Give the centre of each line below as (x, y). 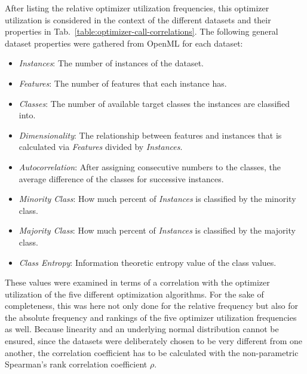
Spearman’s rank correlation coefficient (76, 364)
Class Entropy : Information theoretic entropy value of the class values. (148, 262)
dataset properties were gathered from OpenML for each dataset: (124, 43)
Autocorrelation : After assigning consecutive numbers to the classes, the (150, 166)
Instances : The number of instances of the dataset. (111, 63)
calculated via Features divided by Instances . (101, 147)
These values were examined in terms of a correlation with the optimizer (137, 282)
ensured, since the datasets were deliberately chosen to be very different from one (153, 341)
